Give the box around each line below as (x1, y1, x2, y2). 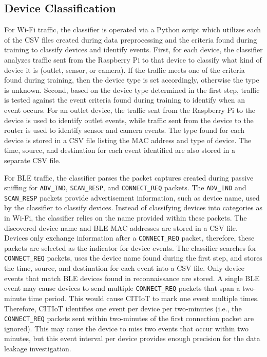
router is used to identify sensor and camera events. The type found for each (4, 125, 245, 135)
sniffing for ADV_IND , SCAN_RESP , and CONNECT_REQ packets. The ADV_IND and (4, 182, 246, 193)
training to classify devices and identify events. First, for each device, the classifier (4, 44, 263, 55)
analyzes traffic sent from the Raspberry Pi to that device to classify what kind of (4, 54, 262, 65)
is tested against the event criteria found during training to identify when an (4, 94, 245, 105)
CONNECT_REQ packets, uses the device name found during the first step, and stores (4, 252, 262, 263)
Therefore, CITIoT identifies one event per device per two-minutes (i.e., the (4, 303, 242, 313)
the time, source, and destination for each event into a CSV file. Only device (4, 263, 245, 273)
